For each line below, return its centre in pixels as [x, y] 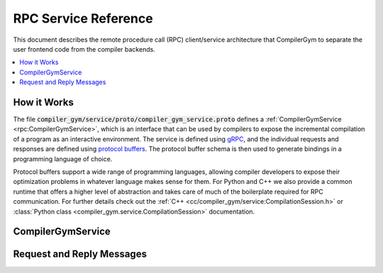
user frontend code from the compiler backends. [84, 49]
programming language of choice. [63, 158]
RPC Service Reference [83, 18]
